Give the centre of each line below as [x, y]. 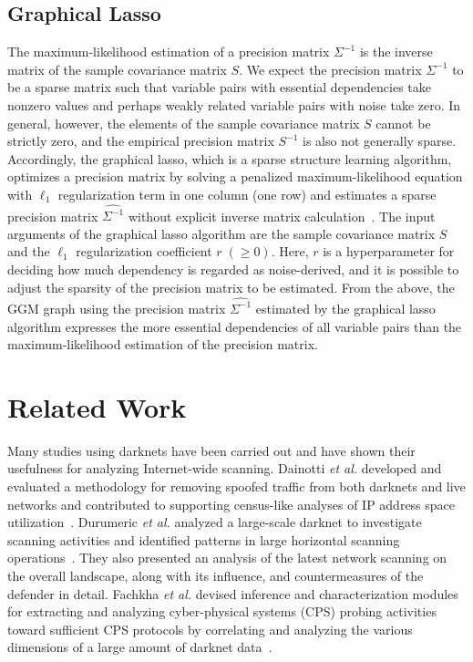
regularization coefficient [144, 251]
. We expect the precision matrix [330, 69]
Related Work [97, 406]
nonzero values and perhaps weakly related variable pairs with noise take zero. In [234, 104]
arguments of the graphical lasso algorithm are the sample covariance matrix [221, 233]
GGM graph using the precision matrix [117, 308]
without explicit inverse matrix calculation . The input [282, 216]
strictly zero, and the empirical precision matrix [141, 141]
